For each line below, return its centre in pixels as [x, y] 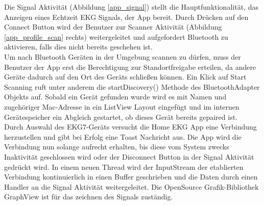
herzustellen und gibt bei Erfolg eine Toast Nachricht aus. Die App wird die [123, 136]
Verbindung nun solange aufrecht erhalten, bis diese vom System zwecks [117, 147]
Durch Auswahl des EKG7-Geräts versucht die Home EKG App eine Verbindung [130, 127]
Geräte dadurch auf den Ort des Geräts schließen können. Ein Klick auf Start [125, 77]
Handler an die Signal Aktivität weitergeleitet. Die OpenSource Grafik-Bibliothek [131, 186]
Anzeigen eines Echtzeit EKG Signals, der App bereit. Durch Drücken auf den [126, 17]
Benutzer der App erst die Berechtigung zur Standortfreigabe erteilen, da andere [130, 67]
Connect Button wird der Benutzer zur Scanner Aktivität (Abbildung [113, 27]
